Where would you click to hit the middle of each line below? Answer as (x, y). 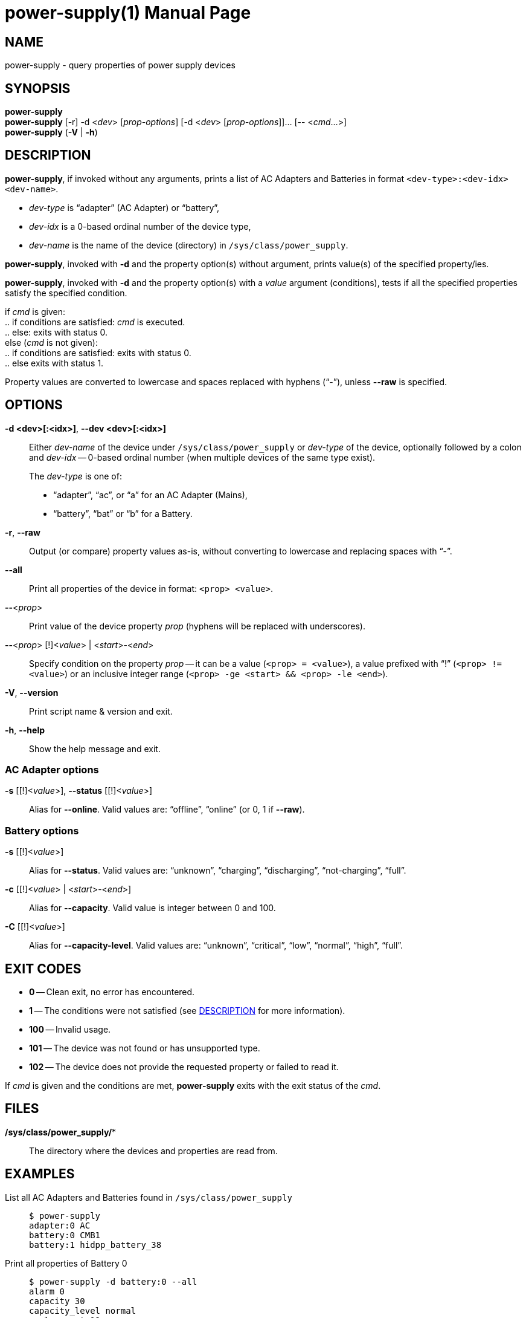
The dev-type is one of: (75, 476)
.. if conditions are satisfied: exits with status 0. (98, 352)
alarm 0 (47, 1291)
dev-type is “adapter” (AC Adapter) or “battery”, (124, 207)
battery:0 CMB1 (65, 1235)
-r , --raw (23, 532)
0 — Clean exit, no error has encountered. (112, 992)
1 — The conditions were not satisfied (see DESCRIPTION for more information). (187, 1011)
